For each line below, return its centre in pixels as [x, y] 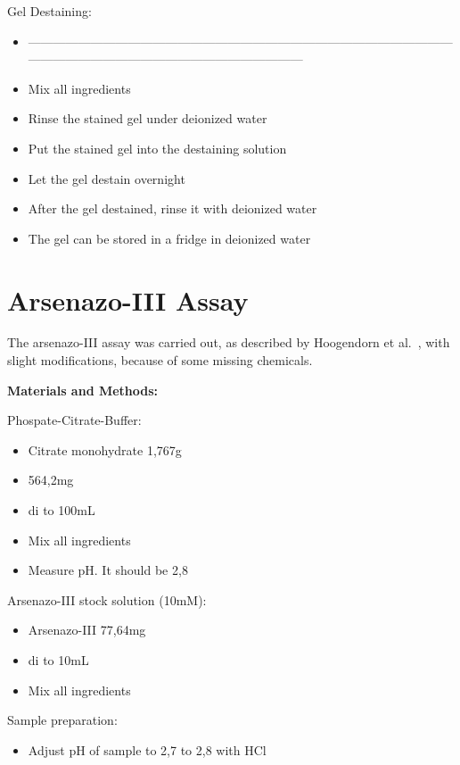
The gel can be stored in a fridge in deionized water [169, 238]
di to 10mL [58, 660]
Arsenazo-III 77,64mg [87, 630]
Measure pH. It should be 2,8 [108, 570]
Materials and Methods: [83, 390]
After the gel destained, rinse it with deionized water [172, 208]
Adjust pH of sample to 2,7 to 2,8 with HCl [147, 749]
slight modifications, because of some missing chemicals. [160, 360]
